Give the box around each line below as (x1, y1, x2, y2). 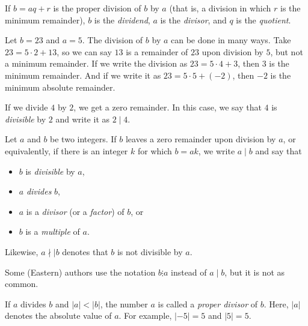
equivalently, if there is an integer (5, 144, 128, 157)
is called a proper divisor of (158, 297, 258, 310)
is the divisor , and (160, 13, 227, 26)
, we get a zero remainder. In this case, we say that (73, 101, 262, 113)
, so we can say (57, 45, 112, 58)
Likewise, (5, 245, 38, 258)
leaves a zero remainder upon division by (125, 133, 276, 145)
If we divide (5, 101, 48, 113)
